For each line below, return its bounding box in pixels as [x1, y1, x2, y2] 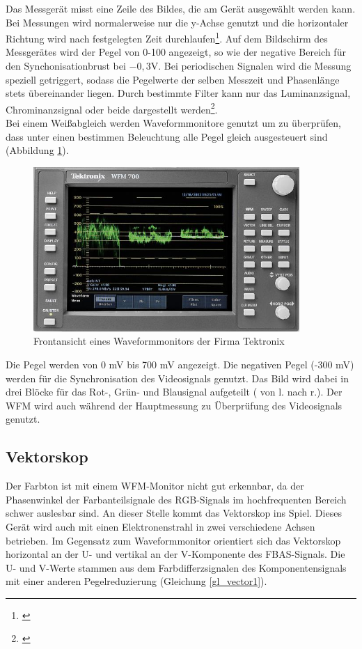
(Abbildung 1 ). [6, 143, 69, 157]
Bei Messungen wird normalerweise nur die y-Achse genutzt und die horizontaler [6, 15, 349, 29]
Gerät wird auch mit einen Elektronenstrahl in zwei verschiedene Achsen [6, 519, 315, 533]
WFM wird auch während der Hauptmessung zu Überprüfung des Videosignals [6, 398, 343, 412]
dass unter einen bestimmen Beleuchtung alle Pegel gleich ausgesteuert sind [6, 129, 328, 143]
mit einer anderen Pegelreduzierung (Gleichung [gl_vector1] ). [6, 574, 267, 588]
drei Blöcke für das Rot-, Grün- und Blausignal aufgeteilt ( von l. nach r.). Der [6, 384, 343, 399]
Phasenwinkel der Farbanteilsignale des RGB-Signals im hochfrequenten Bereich [6, 492, 347, 506]
